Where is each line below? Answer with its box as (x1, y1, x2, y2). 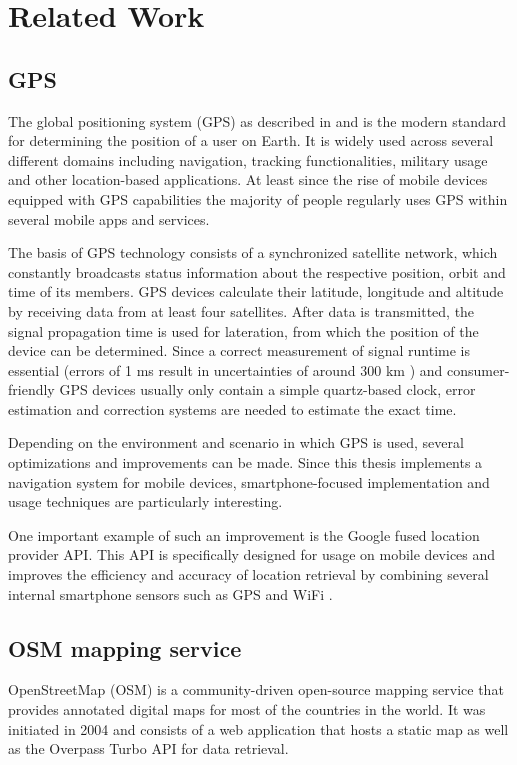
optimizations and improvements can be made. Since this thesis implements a (8, 452, 483, 473)
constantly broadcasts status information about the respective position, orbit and (8, 261, 506, 282)
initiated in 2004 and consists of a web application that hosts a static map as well (8, 718, 509, 739)
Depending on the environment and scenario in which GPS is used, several (8, 432, 464, 453)
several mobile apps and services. (8, 208, 210, 229)
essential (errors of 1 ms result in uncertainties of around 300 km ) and (8, 359, 443, 380)
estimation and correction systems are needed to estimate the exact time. (8, 398, 457, 419)
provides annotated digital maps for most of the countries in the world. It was (8, 699, 486, 720)
